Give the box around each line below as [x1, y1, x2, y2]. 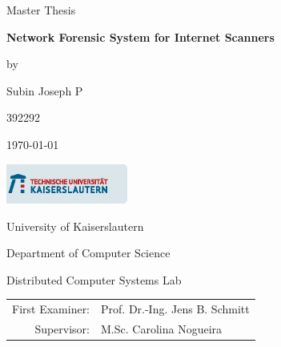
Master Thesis [6, 2, 76, 18]
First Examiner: [12, 301, 90, 317]
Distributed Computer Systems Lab [6, 271, 182, 288]
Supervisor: [34, 320, 90, 337]
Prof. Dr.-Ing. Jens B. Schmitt [101, 301, 250, 317]
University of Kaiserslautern [6, 217, 144, 234]
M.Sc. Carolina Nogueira [101, 320, 223, 337]
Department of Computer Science [6, 244, 171, 261]
